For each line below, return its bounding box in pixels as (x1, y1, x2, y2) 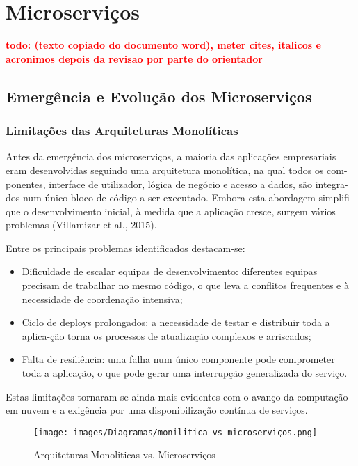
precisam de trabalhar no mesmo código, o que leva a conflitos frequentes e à (22, 278, 349, 293)
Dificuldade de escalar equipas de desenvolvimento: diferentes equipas (22, 264, 318, 279)
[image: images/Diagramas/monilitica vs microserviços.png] (33, 427, 318, 437)
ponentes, (6, 176, 46, 191)
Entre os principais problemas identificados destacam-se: (6, 240, 245, 255)
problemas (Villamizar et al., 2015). (6, 217, 157, 232)
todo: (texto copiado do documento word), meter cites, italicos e (6, 38, 321, 52)
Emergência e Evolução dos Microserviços (6, 85, 312, 107)
